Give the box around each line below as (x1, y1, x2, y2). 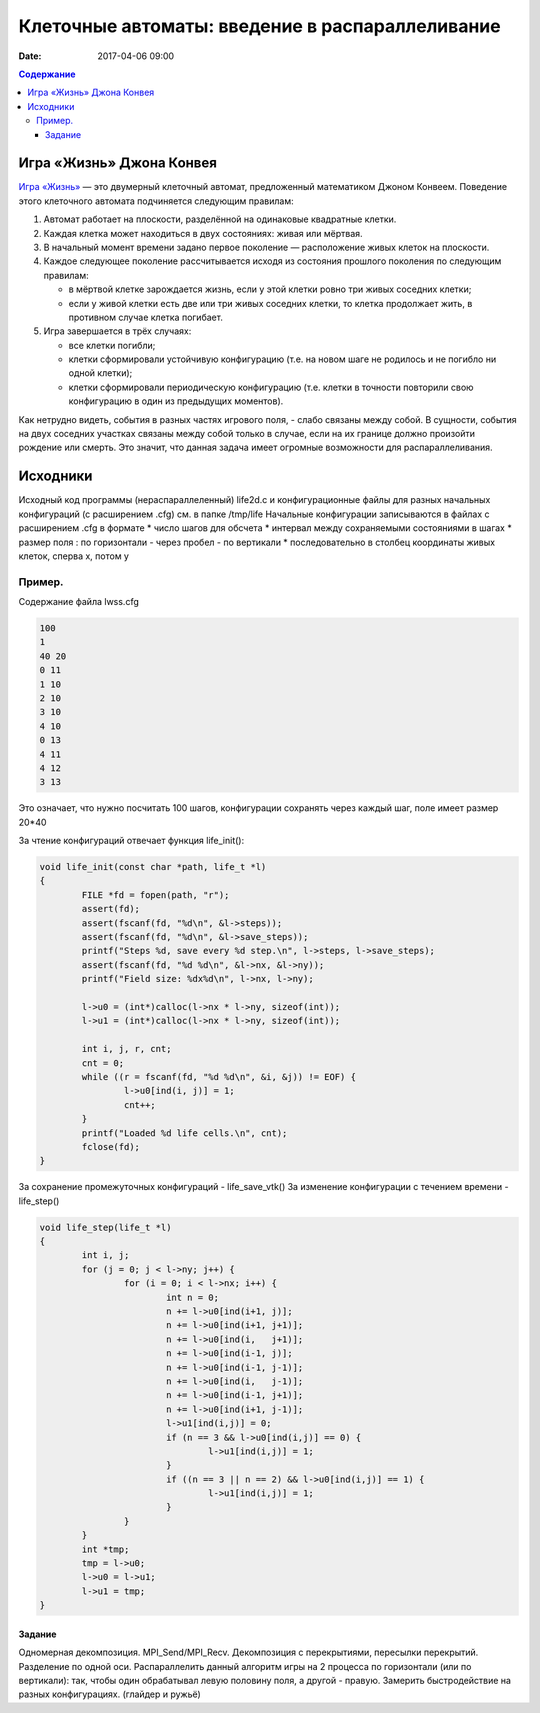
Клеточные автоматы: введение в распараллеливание (18, 15, 501, 37)
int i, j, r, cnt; (81, 1043, 172, 1055)
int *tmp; (81, 1543, 130, 1555)
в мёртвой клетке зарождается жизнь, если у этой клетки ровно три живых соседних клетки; (68, 283, 472, 295)
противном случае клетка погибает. (68, 311, 224, 323)
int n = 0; (165, 1291, 220, 1303)
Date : (18, 50, 42, 62)
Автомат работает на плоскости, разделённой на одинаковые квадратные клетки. (43, 213, 397, 225)
